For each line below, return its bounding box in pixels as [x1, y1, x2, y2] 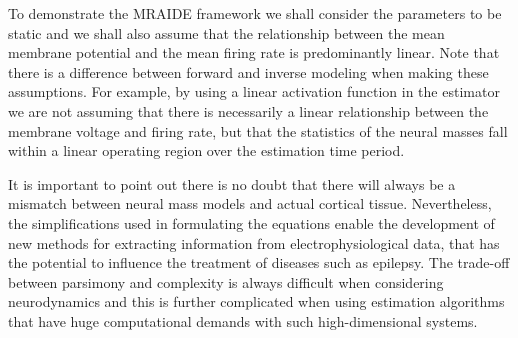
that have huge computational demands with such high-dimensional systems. [8, 310, 478, 331]
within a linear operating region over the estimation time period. [8, 140, 405, 161]
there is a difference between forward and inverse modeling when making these [8, 61, 489, 82]
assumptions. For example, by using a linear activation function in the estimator [8, 81, 500, 102]
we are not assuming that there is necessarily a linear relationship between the [8, 100, 489, 121]
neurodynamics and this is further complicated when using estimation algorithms [8, 291, 505, 312]
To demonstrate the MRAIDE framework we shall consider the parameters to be [8, 3, 502, 23]
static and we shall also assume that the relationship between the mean [8, 22, 445, 43]
